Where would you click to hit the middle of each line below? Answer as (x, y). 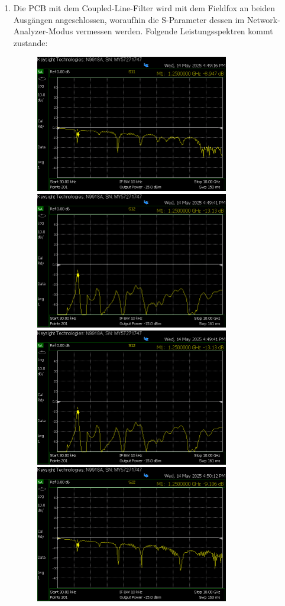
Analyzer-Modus (43, 31)
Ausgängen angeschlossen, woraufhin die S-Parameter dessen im (129, 19)
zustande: (30, 42)
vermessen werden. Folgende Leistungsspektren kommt (174, 31)
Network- (263, 19)
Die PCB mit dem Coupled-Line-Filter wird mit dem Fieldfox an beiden (144, 8)
